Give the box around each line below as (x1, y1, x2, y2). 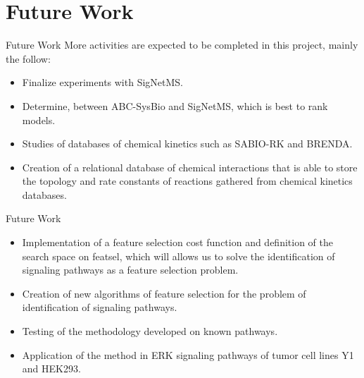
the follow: (6, 51, 51, 66)
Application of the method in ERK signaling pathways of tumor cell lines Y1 (22, 347, 354, 362)
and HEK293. (22, 361, 81, 376)
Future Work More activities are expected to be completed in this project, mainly (6, 37, 358, 52)
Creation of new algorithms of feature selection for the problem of (22, 286, 306, 300)
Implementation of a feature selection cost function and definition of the (22, 235, 334, 250)
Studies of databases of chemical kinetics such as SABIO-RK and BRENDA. (22, 136, 353, 151)
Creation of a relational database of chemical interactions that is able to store (22, 159, 358, 174)
